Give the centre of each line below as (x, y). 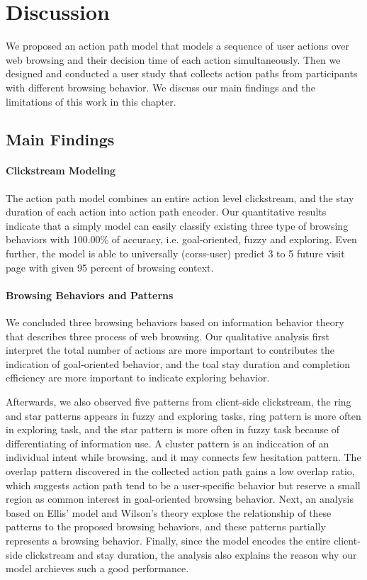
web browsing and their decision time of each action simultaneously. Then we (173, 59)
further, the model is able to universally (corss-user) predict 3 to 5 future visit (175, 253)
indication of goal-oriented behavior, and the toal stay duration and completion (178, 363)
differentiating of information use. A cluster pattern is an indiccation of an (168, 443)
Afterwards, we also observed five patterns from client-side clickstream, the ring (179, 401)
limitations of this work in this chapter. (91, 101)
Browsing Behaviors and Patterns (90, 295)
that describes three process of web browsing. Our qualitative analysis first (168, 336)
